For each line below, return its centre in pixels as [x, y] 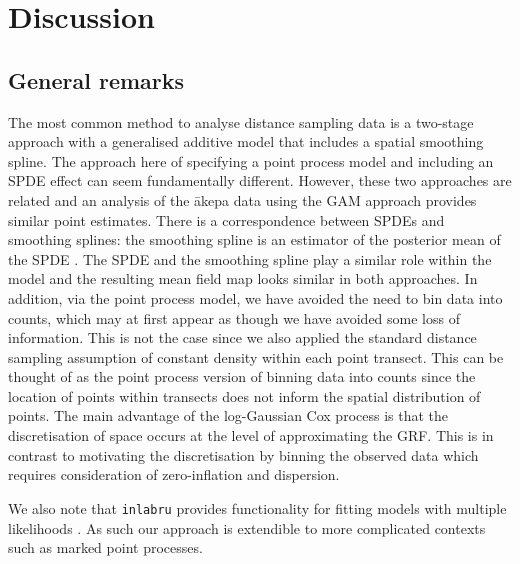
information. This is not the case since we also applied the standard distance [242, 337]
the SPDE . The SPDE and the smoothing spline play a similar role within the [250, 258]
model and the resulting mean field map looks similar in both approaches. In [243, 278]
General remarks [96, 79]
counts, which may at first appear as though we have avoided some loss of [234, 317]
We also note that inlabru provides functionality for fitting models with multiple [257, 507]
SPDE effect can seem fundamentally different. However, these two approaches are [260, 180]
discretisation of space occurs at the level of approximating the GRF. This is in [251, 435]
